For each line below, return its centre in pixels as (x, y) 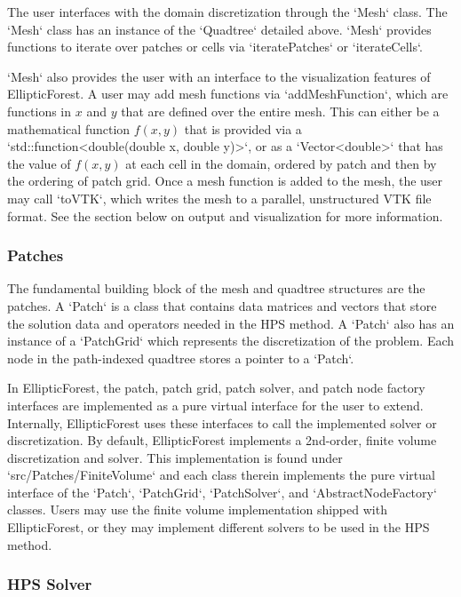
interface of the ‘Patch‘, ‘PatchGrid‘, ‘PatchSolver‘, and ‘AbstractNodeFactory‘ (222, 492)
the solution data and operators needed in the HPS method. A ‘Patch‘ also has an (231, 323)
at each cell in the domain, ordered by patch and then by (281, 163)
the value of (39, 163)
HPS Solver (50, 584)
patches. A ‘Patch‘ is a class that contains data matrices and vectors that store (222, 305)
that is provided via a (243, 128)
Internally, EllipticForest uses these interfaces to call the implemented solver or (222, 422)
